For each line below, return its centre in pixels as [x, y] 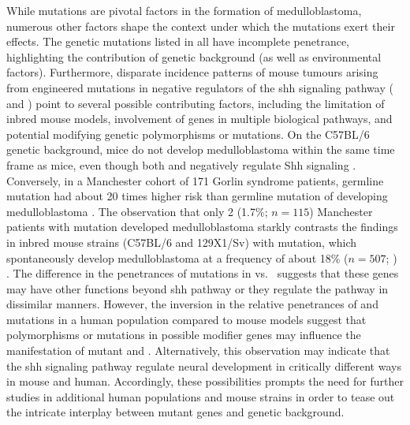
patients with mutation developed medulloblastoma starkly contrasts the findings [202, 227]
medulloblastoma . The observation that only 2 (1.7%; [137, 211]
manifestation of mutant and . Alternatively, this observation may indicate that [198, 350]
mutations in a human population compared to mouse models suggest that [186, 319]
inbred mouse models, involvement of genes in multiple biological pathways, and [199, 119]
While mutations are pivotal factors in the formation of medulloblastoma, [184, 10]
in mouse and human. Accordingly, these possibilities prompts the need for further [205, 381]
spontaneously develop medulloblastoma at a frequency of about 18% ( [177, 257]
